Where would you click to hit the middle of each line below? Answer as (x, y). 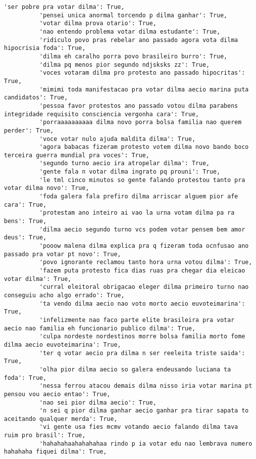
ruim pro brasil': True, (45, 436)
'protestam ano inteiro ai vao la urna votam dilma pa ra (137, 213)
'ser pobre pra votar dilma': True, (64, 7)
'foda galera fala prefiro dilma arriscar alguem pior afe (139, 197)
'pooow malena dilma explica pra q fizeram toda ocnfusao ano (144, 246)
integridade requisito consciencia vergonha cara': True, (102, 114)
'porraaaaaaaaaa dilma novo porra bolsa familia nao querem (140, 122)
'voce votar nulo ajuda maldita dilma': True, (117, 139)
